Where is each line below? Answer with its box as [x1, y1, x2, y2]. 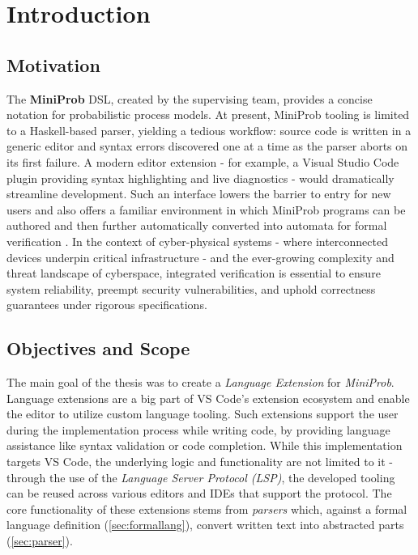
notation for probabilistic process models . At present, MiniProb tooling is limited [6, 106, 410, 123]
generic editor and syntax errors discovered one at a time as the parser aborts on [6, 138, 408, 155]
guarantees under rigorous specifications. [6, 296, 207, 313]
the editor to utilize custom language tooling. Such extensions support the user [6, 405, 399, 422]
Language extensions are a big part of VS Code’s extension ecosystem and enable [6, 389, 410, 406]
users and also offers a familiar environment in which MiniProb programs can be [6, 201, 406, 218]
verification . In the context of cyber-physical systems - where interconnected [6, 232, 388, 249]
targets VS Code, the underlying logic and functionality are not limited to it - [6, 453, 394, 470]
